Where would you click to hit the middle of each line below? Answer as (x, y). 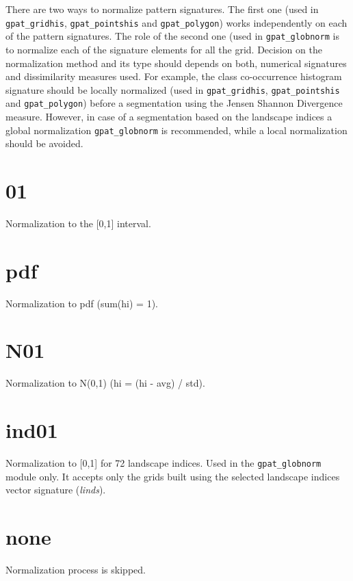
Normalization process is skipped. (76, 570)
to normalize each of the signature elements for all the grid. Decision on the (164, 49)
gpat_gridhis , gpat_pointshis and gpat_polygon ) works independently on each (176, 22)
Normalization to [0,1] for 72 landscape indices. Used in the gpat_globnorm (164, 463)
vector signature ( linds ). (56, 490)
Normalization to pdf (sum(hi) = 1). (82, 303)
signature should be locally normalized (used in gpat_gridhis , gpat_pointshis (173, 89)
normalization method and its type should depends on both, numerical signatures (176, 63)
